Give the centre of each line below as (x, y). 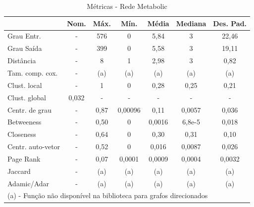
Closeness (22, 134)
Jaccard (19, 171)
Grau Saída (25, 48)
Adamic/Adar (28, 183)
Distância (22, 61)
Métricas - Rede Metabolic (127, 6)
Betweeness (25, 122)
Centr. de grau (30, 109)
